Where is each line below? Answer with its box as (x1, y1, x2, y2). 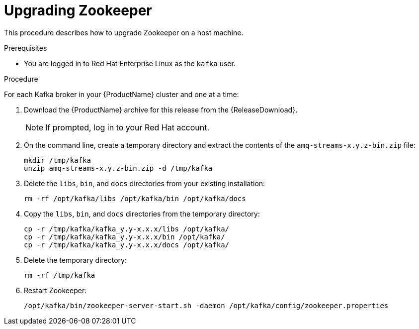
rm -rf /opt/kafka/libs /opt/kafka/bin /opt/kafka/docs (24, 194, 246, 203)
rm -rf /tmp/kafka (24, 271, 95, 279)
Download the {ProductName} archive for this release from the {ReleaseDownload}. (24, 105, 298, 114)
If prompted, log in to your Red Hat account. (45, 122, 210, 132)
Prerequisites (4, 43, 47, 52)
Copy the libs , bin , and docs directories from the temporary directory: (24, 209, 260, 218)
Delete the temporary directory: (24, 255, 127, 264)
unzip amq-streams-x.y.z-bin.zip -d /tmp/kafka (24, 164, 213, 172)
